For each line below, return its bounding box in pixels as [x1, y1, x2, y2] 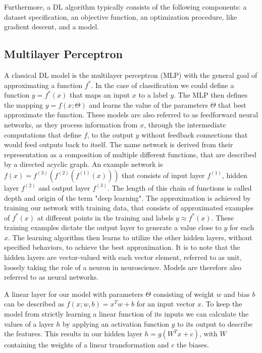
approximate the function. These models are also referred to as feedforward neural [4, 109, 258, 120]
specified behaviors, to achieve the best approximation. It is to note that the [4, 242, 240, 252]
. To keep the [201, 298, 242, 309]
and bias [224, 288, 250, 299]
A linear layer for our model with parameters [4, 288, 143, 299]
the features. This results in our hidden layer [4, 328, 142, 339]
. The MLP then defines [174, 90, 248, 100]
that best [218, 99, 246, 110]
